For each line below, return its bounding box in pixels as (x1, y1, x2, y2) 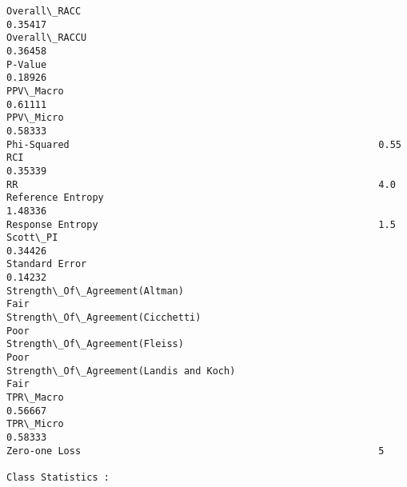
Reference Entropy (6, 192, 104, 204)
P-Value (6, 58, 47, 70)
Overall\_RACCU (6, 32, 87, 44)
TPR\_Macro (6, 392, 64, 404)
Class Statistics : (6, 471, 110, 483)
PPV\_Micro (6, 112, 64, 124)
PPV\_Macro (6, 85, 64, 97)
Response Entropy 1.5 (6, 218, 396, 230)
